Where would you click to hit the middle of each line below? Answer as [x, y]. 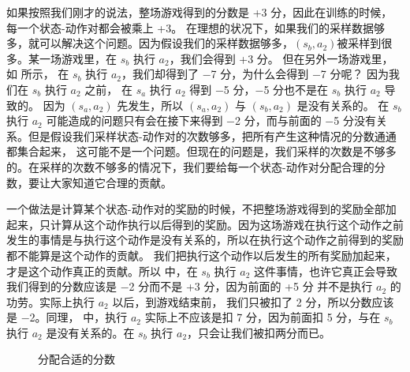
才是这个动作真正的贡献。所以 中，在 [102, 271]
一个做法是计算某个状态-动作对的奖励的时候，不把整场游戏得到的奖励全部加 [201, 209]
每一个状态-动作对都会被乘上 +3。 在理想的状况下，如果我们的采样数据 [190, 27]
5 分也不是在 [296, 89]
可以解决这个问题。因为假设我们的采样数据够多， [166, 43]
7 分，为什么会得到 [260, 74]
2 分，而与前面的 [278, 120]
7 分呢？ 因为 [355, 74]
